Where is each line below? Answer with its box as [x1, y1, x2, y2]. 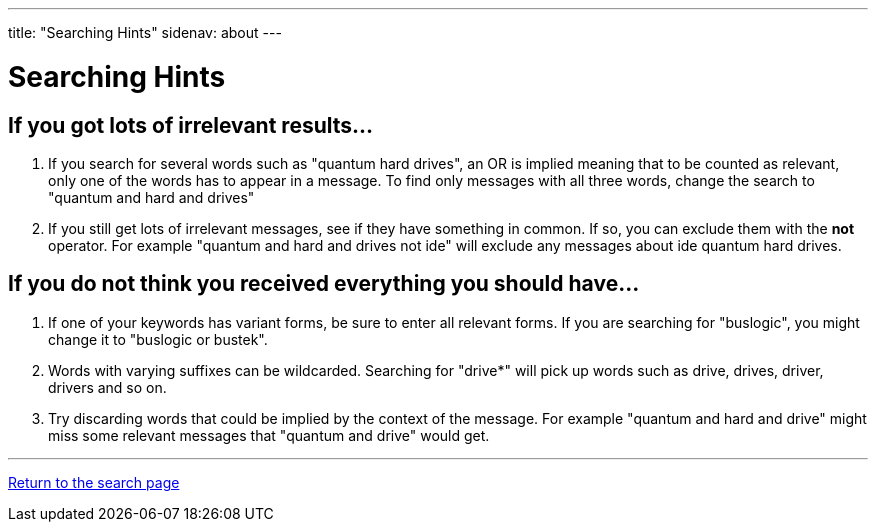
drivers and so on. [48, 378, 167, 396]
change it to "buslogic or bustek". [48, 330, 268, 348]
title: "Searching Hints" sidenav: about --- [8, 24, 282, 41]
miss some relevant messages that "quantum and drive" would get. [48, 426, 490, 444]
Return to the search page [8, 473, 180, 491]
